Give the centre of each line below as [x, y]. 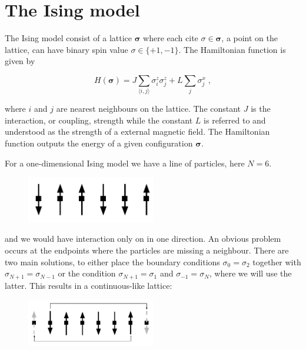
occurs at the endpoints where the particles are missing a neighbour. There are [147, 250]
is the [261, 109]
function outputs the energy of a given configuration [99, 143]
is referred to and [235, 120]
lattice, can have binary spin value [66, 49]
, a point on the [250, 38]
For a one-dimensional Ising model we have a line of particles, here [125, 163]
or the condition [87, 273]
